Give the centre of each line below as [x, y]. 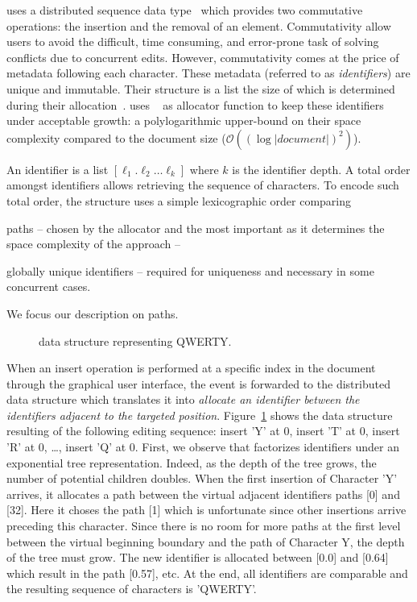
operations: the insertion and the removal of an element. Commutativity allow [199, 25]
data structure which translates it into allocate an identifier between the [183, 399]
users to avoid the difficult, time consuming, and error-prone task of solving [193, 42]
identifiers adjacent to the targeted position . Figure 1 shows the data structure [200, 415]
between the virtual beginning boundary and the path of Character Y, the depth [206, 541]
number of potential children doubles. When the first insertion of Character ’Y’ [202, 478]
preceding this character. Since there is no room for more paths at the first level [204, 526]
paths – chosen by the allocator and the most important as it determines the [196, 228]
